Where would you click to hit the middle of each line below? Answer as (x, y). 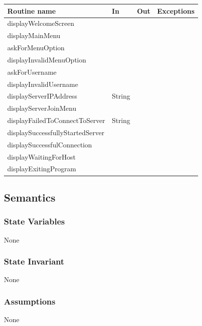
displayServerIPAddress (42, 96)
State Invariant (34, 261)
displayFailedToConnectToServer (56, 120)
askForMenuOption (36, 48)
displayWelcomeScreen (41, 23)
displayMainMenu (34, 35)
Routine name (32, 10)
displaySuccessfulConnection (50, 144)
